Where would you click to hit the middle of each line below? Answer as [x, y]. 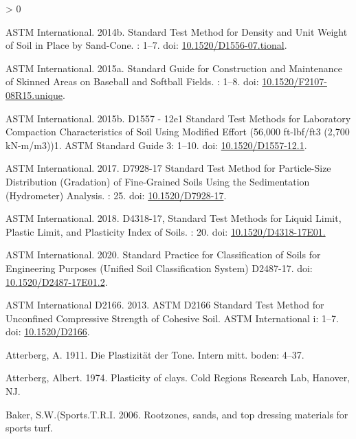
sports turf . [29, 428]
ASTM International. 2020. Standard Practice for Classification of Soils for [163, 255]
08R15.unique [34, 94]
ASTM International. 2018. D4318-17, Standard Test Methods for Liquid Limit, [174, 218]
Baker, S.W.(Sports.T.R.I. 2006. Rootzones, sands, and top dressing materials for [177, 414]
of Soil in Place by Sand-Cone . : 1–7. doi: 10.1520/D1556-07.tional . [146, 45]
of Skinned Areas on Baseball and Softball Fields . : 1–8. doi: [132, 81]
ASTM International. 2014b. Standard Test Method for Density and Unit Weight [177, 31]
